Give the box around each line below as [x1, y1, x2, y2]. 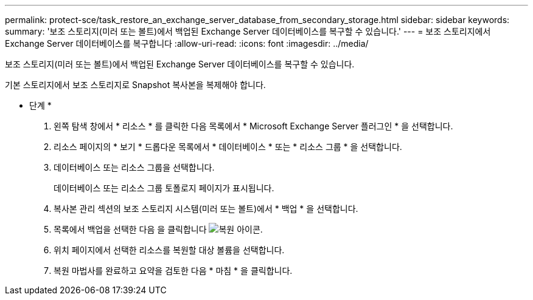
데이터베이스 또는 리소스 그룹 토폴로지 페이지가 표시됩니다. [54, 183, 274, 193]
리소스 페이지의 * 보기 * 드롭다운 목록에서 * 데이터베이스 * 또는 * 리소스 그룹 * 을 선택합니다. [54, 141, 402, 152]
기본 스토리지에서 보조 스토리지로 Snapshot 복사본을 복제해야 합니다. [5, 80, 266, 90]
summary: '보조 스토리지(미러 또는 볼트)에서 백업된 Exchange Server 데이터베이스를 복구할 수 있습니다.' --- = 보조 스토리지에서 [5, 26, 491, 36]
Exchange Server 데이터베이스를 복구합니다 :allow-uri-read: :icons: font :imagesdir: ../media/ [5, 38, 369, 49]
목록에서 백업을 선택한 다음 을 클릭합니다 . [54, 224, 263, 234]
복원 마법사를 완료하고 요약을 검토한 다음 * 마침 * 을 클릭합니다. [54, 265, 293, 276]
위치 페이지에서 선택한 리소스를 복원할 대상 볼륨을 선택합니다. [54, 245, 285, 255]
